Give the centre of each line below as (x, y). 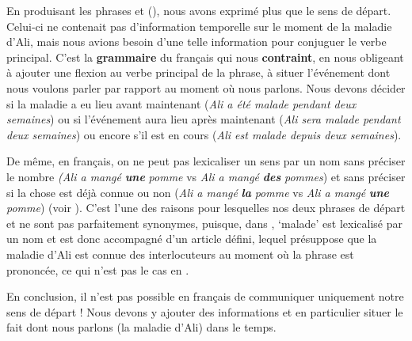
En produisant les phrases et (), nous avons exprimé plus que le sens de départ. (199, 10)
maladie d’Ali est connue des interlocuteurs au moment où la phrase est (180, 254)
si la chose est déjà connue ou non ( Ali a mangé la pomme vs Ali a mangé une (198, 192)
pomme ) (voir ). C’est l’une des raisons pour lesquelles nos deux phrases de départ (206, 208)
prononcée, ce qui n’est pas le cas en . (98, 269)
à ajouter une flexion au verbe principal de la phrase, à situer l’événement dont (198, 72)
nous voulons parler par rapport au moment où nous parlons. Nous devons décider (206, 87)
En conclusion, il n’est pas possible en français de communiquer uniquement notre (205, 296)
